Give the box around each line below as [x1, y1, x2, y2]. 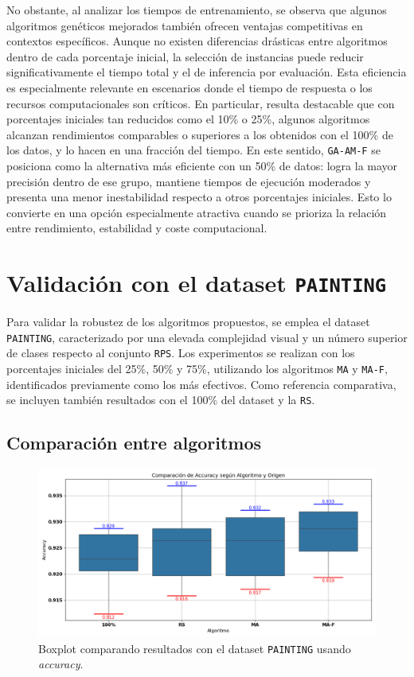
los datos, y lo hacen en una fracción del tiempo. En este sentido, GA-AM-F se [6, 142, 381, 158]
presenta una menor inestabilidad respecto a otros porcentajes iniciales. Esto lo [6, 189, 392, 205]
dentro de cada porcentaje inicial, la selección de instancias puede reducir [6, 48, 364, 64]
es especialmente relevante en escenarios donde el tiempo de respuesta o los [6, 79, 373, 95]
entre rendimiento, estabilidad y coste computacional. [6, 220, 268, 236]
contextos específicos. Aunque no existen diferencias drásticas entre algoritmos [6, 33, 388, 49]
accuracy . [38, 656, 84, 672]
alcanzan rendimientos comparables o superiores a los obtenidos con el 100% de [6, 126, 393, 142]
